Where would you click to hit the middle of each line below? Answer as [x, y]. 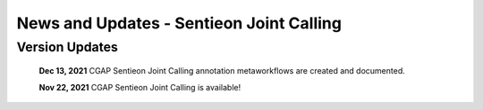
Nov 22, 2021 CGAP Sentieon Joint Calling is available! [140, 87]
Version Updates [67, 47]
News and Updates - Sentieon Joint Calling [179, 23]
